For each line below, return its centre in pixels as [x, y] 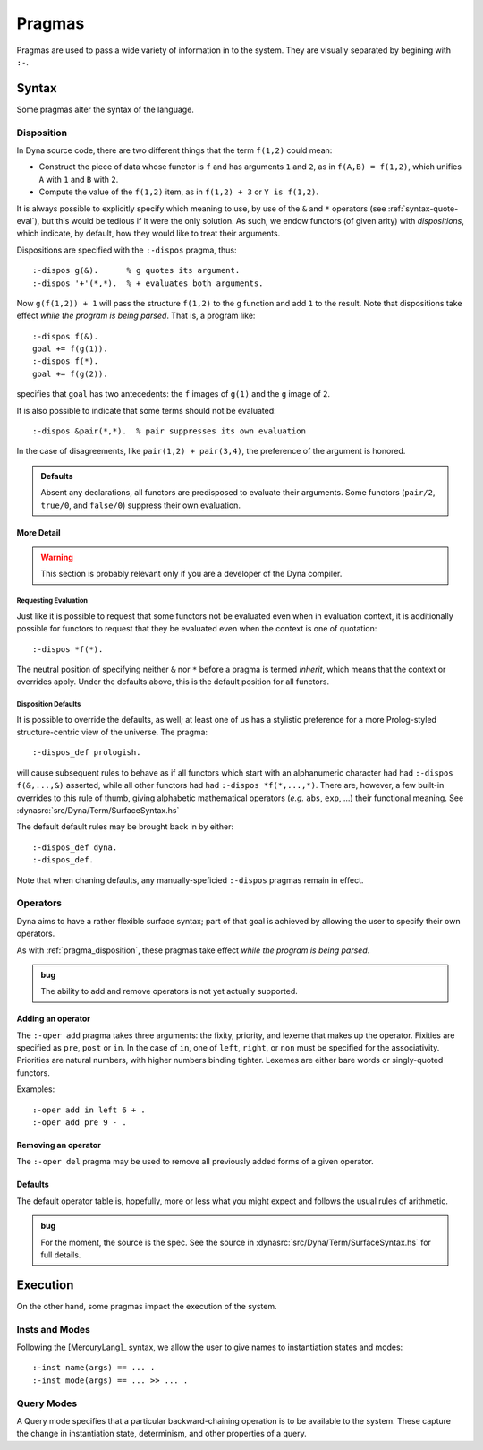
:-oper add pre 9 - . [80, 1123]
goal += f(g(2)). [70, 373]
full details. [61, 1255]
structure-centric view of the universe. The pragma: [112, 732]
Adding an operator [54, 1019]
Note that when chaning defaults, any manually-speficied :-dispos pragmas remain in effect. [190, 880]
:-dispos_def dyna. [75, 847]
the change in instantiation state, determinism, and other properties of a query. [162, 1434]
